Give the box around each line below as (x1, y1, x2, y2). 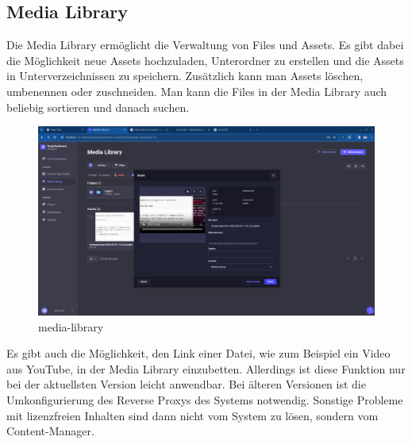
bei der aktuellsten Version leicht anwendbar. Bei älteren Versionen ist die (6, 376, 366, 392)
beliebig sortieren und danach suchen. (6, 98, 190, 115)
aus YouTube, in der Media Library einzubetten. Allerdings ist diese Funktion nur (6, 360, 406, 377)
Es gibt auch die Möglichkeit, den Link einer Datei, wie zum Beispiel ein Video (6, 345, 391, 362)
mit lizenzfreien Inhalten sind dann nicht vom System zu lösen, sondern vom (6, 407, 379, 423)
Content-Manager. (6, 423, 94, 439)
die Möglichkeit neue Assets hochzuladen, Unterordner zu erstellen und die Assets (6, 52, 404, 68)
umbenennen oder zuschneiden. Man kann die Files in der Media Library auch (6, 82, 387, 99)
